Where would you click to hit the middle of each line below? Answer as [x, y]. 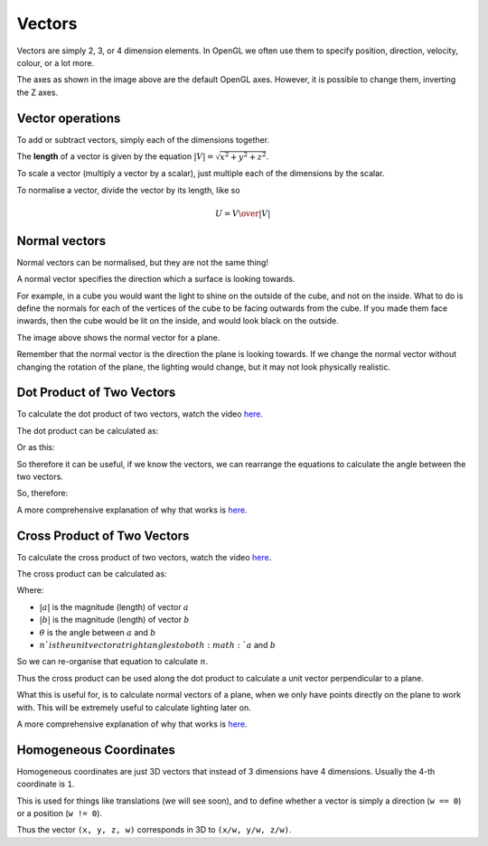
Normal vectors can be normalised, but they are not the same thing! [142, 262]
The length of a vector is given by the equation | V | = [115, 156]
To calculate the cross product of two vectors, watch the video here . [144, 557]
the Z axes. [38, 92]
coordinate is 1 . [46, 784]
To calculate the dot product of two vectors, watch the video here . [140, 414]
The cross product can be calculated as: [92, 574]
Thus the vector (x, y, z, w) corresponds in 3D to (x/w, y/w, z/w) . [154, 830]
